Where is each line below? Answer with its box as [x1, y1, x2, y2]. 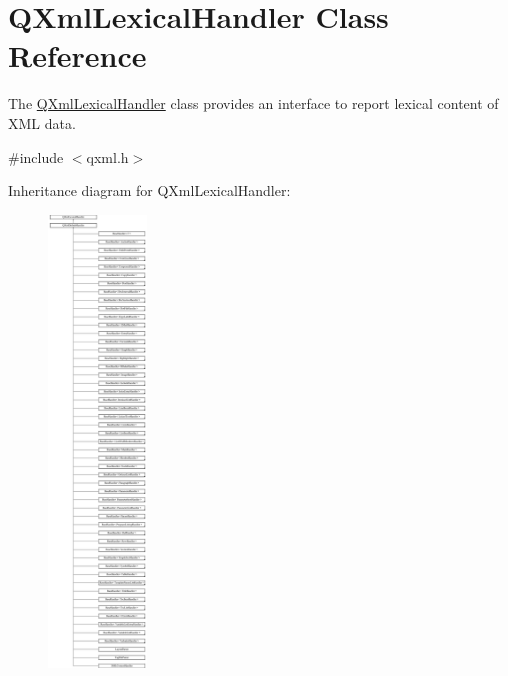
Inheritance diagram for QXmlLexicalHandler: [8, 180, 291, 201]
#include [8, 146, 64, 167]
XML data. [8, 112, 76, 133]
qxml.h [86, 146, 129, 167]
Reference [8, 35, 147, 76]
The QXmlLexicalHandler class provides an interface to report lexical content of [8, 93, 499, 114]
